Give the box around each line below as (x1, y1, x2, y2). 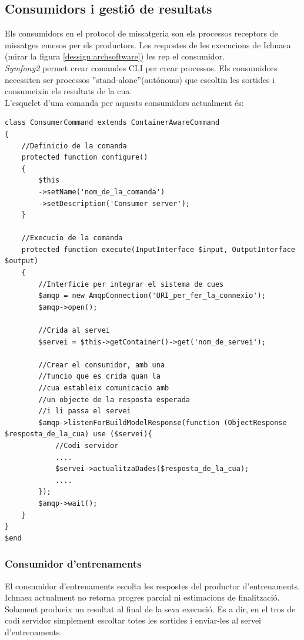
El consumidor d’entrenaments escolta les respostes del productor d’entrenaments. (5, 579, 300, 592)
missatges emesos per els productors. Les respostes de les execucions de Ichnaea (5, 38, 291, 51)
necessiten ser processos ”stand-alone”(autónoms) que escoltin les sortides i (5, 73, 275, 85)
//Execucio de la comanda (21, 234, 123, 243)
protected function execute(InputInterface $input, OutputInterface (21, 245, 295, 254)
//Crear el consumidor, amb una (38, 360, 165, 369)
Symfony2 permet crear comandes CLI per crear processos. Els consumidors (5, 61, 278, 74)
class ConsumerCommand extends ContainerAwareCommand (5, 118, 220, 127)
